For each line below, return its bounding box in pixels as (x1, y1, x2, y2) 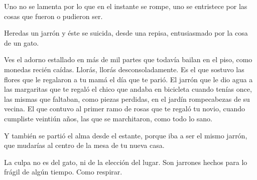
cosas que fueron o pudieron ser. (4, 11, 103, 21)
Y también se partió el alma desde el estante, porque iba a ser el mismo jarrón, (4, 130, 247, 140)
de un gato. (4, 37, 39, 48)
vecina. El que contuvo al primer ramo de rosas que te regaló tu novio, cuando (4, 103, 245, 114)
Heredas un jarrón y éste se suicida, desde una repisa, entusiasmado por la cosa (4, 28, 248, 38)
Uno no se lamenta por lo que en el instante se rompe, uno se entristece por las (4, 1, 247, 11)
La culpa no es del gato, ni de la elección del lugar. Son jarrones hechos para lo (4, 156, 247, 167)
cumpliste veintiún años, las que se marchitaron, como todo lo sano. (4, 113, 213, 123)
